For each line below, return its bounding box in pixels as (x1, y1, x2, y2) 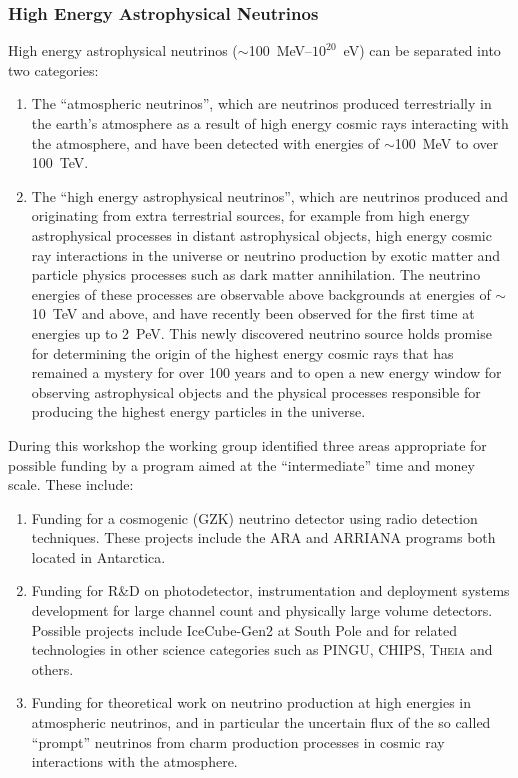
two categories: (8, 59, 99, 80)
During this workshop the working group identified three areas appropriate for (8, 434, 487, 455)
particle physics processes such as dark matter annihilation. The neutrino (31, 264, 481, 285)
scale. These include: (8, 474, 134, 495)
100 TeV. (31, 152, 89, 173)
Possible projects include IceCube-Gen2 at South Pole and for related (31, 619, 457, 640)
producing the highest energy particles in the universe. (31, 401, 366, 422)
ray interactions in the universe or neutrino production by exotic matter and (31, 244, 501, 265)
